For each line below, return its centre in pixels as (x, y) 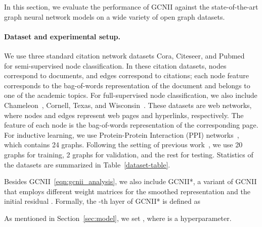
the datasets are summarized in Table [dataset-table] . (87, 164)
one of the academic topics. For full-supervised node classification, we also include (131, 95)
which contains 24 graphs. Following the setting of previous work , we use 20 (123, 145)
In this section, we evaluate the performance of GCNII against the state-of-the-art (131, 7)
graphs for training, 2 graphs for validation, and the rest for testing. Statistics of (129, 154)
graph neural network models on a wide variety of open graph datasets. (115, 16)
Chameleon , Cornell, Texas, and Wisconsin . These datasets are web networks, (128, 105)
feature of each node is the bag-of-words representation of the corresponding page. (131, 125)
